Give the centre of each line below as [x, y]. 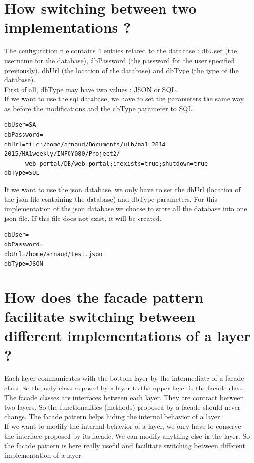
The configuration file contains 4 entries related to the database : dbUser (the [121, 51]
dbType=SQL [22, 173]
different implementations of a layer [127, 335]
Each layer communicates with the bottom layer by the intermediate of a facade [124, 378]
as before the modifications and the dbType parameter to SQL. [99, 108]
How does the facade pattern [104, 297]
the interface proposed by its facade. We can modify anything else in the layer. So [127, 436]
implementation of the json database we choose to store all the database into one [126, 208]
